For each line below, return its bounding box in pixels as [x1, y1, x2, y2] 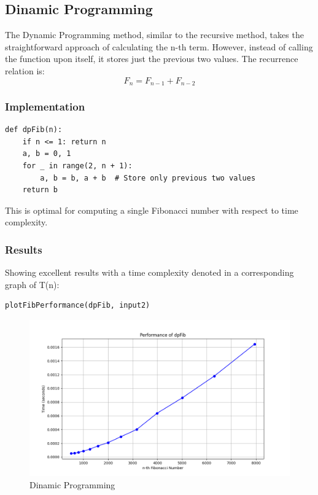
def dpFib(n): [5, 125, 63, 134]
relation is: [5, 64, 45, 77]
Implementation [5, 98, 85, 114]
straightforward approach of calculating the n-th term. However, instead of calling [5, 40, 313, 53]
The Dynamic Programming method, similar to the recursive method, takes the [5, 28, 304, 41]
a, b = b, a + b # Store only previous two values [40, 173, 256, 182]
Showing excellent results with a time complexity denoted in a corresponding [5, 266, 294, 279]
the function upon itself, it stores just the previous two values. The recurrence [5, 52, 298, 65]
